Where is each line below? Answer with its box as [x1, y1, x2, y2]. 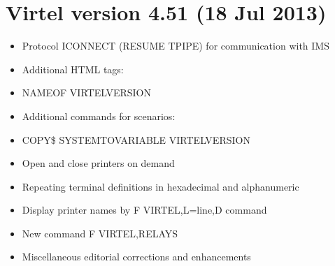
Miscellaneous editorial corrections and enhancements [22, 249, 251, 264]
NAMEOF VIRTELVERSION [22, 85, 151, 100]
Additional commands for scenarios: [22, 108, 176, 123]
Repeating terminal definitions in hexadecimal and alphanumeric [22, 179, 299, 193]
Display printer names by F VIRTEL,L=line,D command [22, 202, 267, 217]
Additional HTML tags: [22, 61, 124, 76]
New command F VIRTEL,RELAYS [22, 226, 178, 240]
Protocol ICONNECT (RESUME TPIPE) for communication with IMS [22, 38, 329, 53]
